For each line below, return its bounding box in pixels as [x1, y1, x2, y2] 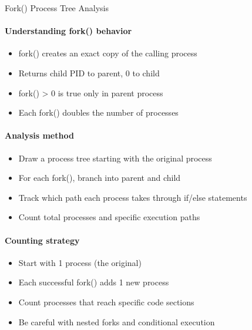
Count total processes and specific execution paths [18, 211, 200, 223]
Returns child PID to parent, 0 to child [18, 66, 160, 79]
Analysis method [5, 129, 74, 142]
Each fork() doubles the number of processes [18, 106, 179, 119]
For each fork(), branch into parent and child [18, 171, 181, 184]
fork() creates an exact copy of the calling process [18, 47, 197, 59]
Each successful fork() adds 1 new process [18, 276, 169, 288]
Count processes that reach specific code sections [18, 295, 194, 308]
